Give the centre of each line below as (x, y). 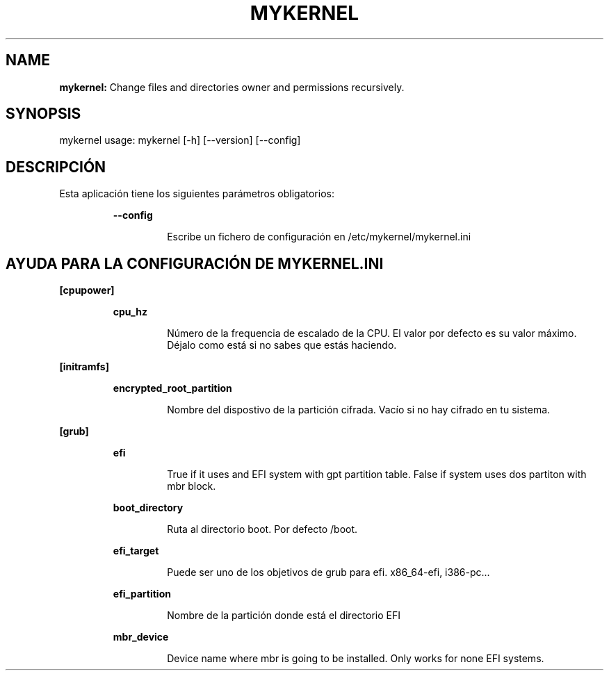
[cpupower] (87, 290)
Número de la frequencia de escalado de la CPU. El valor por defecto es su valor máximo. (372, 333)
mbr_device (141, 637)
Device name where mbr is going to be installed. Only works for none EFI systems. (356, 659)
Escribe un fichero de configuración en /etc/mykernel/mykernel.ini (319, 237)
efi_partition (142, 594)
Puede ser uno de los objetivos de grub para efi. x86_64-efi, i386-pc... (328, 572)
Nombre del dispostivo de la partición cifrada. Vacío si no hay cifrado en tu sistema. (359, 410)
